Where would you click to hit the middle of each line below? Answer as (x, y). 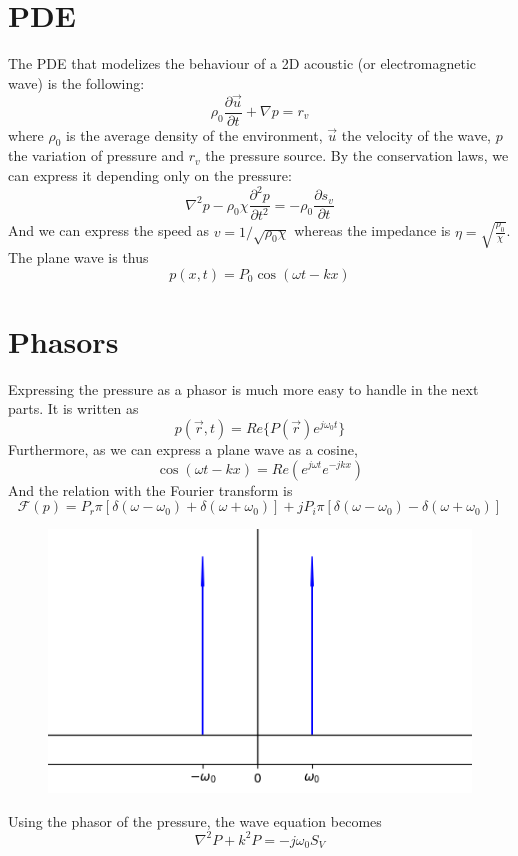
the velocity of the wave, (416, 134)
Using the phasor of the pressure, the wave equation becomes (195, 820)
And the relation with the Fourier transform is (150, 489)
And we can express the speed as (108, 230)
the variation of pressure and (96, 155)
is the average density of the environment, (194, 134)
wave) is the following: (76, 82)
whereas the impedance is (372, 230)
